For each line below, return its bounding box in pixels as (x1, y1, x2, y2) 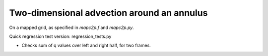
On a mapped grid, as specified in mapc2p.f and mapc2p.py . (9, 25, 134, 30)
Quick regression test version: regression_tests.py (9, 33, 112, 39)
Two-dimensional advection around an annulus (9, 7, 208, 18)
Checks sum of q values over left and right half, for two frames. (21, 42, 151, 49)
